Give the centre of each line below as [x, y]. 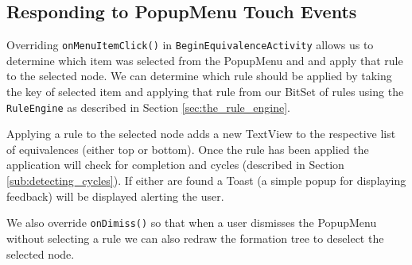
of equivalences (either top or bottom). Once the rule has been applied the [188, 149]
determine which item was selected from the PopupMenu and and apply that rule [205, 60]
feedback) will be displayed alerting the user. [115, 196]
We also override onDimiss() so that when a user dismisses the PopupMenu [192, 223]
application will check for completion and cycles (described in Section [175, 165]
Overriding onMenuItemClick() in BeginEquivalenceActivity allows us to [190, 45]
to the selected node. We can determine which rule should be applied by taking [199, 76]
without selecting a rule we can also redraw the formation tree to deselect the [195, 238]
